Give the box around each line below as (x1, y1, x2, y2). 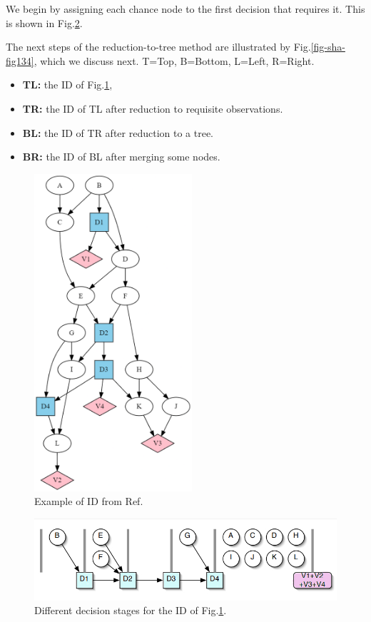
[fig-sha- (310, 39, 345, 54)
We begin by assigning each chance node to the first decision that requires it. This (6, 1, 365, 16)
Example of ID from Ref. (34, 494, 143, 509)
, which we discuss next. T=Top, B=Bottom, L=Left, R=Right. (34, 53, 315, 68)
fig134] (6, 53, 34, 68)
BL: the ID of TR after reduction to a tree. (22, 125, 214, 140)
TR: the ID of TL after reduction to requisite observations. (22, 101, 283, 116)
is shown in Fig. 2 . (6, 15, 83, 30)
